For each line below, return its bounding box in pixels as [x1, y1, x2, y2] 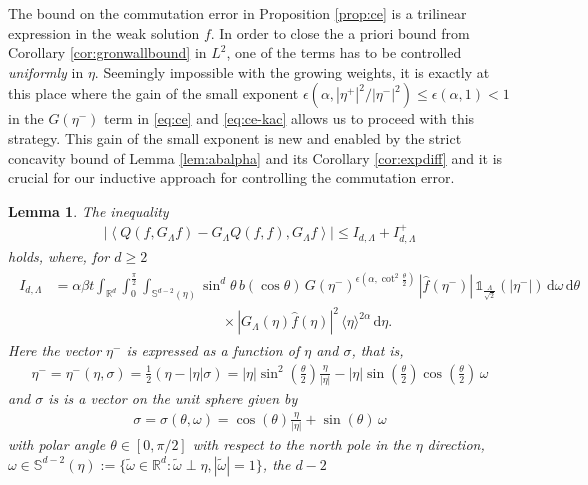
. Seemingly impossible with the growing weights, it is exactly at [94, 61, 490, 82]
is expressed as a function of [126, 340, 300, 361]
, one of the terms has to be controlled [226, 42, 462, 63]
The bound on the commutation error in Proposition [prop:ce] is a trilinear [8, 3, 467, 23]
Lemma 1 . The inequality [8, 200, 169, 221]
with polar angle [8, 434, 106, 455]
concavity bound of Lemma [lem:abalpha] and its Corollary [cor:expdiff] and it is [8, 147, 503, 168]
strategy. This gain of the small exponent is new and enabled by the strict [8, 127, 462, 148]
